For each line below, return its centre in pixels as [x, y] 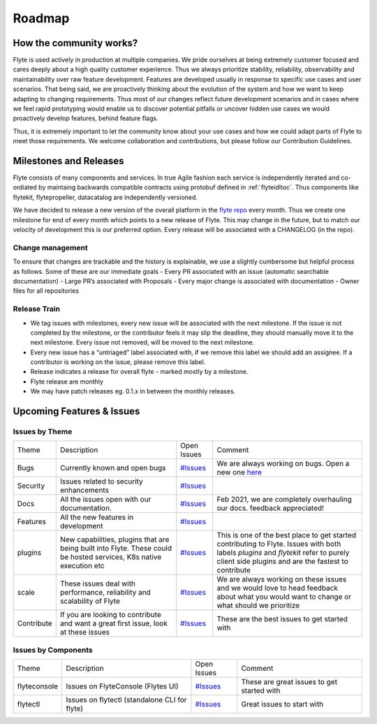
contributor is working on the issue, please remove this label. [118, 362]
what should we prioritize [258, 606]
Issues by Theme [43, 432]
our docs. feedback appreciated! [271, 508]
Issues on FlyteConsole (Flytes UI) [122, 686]
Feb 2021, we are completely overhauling [284, 500]
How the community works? [75, 43]
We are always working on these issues [282, 579]
